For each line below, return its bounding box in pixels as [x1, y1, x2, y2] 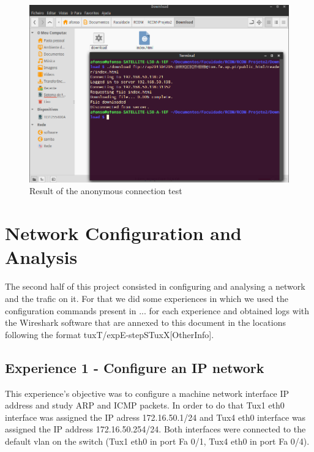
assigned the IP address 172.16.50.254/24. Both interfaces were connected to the [5, 423, 306, 435]
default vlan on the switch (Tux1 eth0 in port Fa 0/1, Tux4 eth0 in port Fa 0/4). [5, 434, 310, 447]
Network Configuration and [5, 220, 242, 246]
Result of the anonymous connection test [29, 184, 182, 197]
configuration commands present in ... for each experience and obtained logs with [5, 304, 310, 317]
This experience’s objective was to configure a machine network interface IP [5, 386, 290, 399]
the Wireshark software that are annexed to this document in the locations [5, 316, 286, 329]
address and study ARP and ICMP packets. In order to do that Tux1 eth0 [5, 399, 285, 412]
